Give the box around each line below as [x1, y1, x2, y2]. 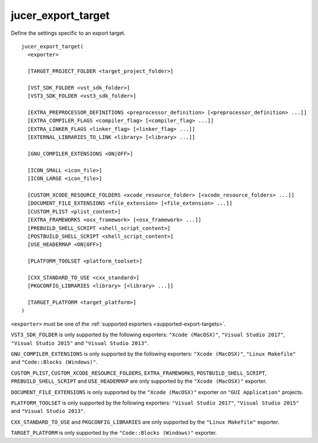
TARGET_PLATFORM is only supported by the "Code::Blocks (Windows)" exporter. [11, 429, 217, 437]
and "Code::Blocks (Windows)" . [11, 359, 98, 366]
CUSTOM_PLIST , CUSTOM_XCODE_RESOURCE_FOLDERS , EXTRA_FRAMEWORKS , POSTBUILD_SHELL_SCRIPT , [11, 369, 267, 376]
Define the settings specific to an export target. [11, 29, 126, 37]
